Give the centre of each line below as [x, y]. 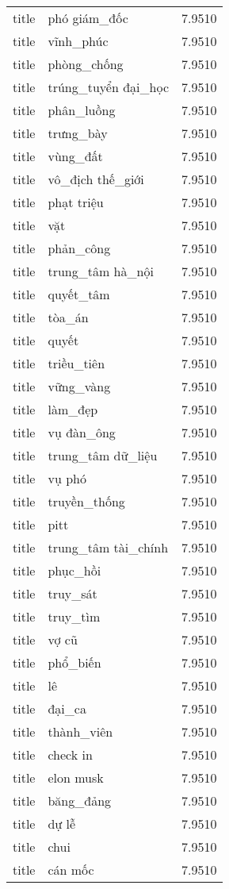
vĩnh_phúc [78, 41]
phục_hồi [74, 570]
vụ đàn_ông [82, 432]
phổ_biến [74, 662]
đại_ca [67, 708]
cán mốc [71, 870]
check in [70, 754]
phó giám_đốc [88, 18]
